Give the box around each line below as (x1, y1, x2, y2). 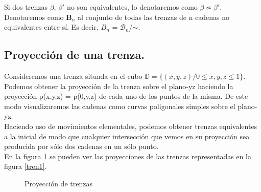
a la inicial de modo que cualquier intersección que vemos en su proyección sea (4, 131, 250, 141)
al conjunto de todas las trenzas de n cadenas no (78, 11, 230, 22)
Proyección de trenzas (25, 178, 92, 188)
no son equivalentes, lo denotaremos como (67, 2, 198, 12)
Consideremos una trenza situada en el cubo (4, 70, 143, 81)
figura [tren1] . (4, 161, 47, 172)
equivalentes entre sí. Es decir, (4, 22, 99, 32)
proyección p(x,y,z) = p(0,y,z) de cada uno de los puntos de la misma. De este (4, 91, 248, 101)
